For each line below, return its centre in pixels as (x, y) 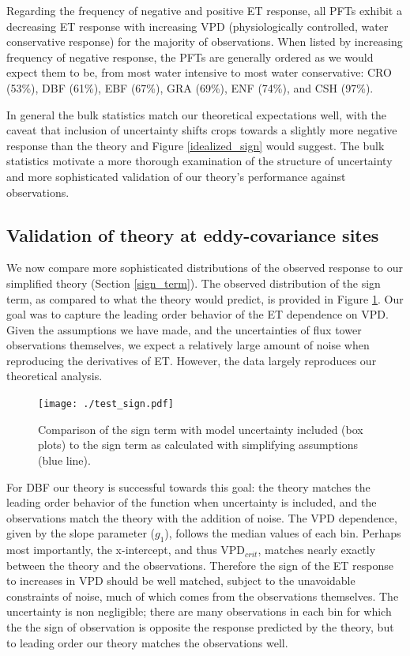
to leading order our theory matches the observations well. (147, 642)
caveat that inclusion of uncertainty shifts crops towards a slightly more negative (202, 130)
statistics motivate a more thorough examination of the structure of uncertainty (199, 161)
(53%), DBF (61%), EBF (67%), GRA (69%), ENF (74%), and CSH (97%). (190, 87)
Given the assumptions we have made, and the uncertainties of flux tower (184, 329)
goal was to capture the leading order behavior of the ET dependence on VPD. (197, 314)
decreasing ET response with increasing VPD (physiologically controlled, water (197, 26)
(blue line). (64, 460)
